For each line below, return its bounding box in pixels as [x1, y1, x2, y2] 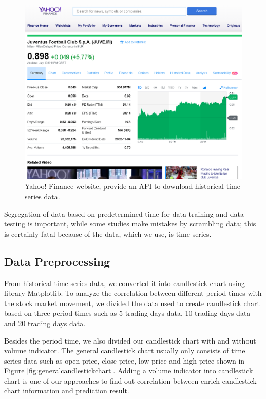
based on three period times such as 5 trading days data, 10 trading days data [4, 308, 251, 318]
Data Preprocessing [4, 253, 110, 269]
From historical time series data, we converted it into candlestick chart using [4, 277, 245, 288]
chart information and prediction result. [4, 385, 129, 396]
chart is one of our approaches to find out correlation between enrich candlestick [4, 375, 257, 386]
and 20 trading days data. [4, 317, 86, 328]
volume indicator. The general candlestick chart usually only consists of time [4, 345, 245, 356]
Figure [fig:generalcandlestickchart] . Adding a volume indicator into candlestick [4, 365, 253, 376]
